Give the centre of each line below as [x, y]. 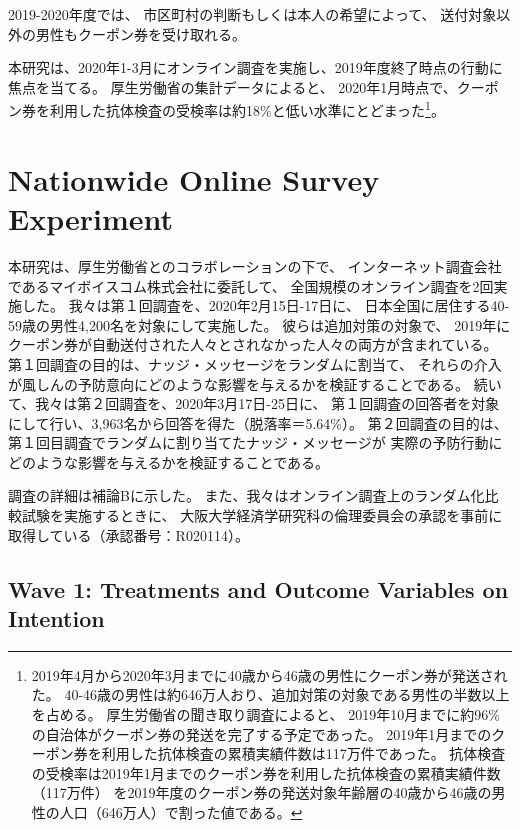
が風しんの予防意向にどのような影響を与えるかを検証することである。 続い [255, 383]
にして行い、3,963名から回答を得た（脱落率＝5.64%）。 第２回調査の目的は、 [258, 422]
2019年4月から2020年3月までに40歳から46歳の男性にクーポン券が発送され [269, 674]
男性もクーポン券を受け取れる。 [140, 33]
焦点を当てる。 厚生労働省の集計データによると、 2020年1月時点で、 [232, 86]
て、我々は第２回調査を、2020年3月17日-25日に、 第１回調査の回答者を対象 [254, 403]
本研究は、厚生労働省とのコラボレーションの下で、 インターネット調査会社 [255, 265]
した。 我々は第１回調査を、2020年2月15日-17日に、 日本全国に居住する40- [265, 305]
